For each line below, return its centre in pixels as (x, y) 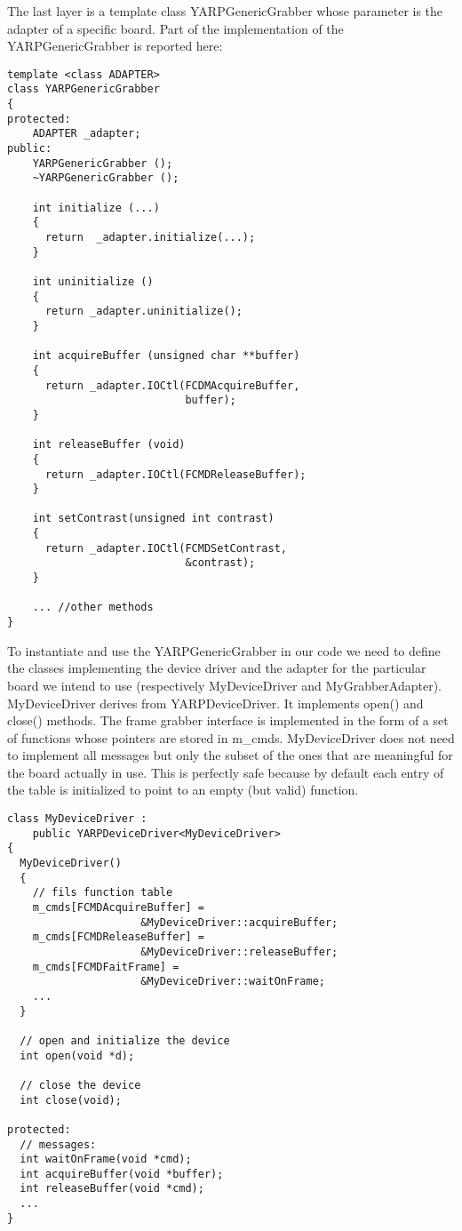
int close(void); (71, 1100)
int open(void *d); (77, 1055)
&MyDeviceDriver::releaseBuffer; (239, 951)
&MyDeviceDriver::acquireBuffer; (239, 922)
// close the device (80, 1085)
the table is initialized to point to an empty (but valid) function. (183, 790)
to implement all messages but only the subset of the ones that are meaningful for (230, 755)
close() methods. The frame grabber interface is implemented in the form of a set (228, 720)
